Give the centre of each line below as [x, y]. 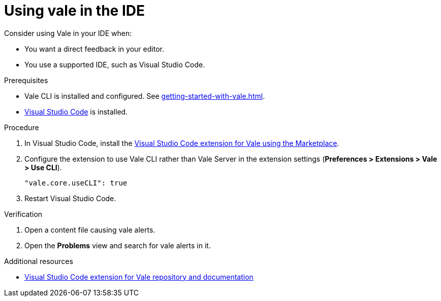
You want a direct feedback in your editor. [94, 49]
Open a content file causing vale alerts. [90, 230]
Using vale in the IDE [74, 11]
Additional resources [39, 261]
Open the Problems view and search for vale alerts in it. [118, 245]
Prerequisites [26, 80]
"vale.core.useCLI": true [76, 183]
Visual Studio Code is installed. [76, 111]
